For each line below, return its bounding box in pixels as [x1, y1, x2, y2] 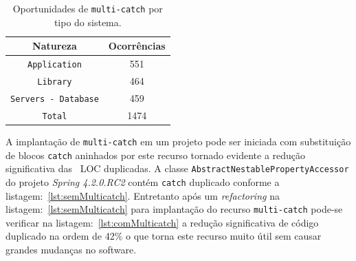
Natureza [32, 39, 77, 53]
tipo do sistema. [54, 14, 122, 29]
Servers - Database [10, 94, 99, 104]
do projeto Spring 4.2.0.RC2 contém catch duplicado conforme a [5, 174, 280, 189]
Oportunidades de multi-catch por [12, 1, 163, 15]
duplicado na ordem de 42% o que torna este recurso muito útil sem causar [5, 229, 322, 243]
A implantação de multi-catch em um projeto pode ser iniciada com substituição [5, 134, 351, 148]
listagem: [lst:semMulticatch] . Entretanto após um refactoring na [5, 188, 280, 202]
